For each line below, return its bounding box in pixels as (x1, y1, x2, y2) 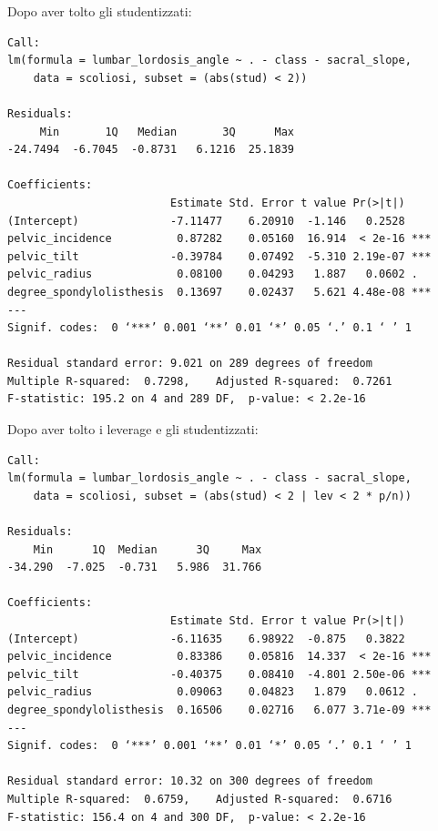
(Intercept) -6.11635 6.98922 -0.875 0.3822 (7, 632, 405, 645)
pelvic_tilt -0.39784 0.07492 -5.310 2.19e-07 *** (7, 249, 432, 263)
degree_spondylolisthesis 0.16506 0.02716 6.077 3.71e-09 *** (7, 703, 432, 716)
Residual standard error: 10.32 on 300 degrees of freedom (7, 775, 372, 788)
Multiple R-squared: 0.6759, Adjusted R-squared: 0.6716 (7, 792, 392, 806)
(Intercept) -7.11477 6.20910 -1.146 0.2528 (7, 214, 405, 228)
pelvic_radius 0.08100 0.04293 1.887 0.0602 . (7, 268, 419, 281)
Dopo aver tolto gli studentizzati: (7, 2, 192, 20)
